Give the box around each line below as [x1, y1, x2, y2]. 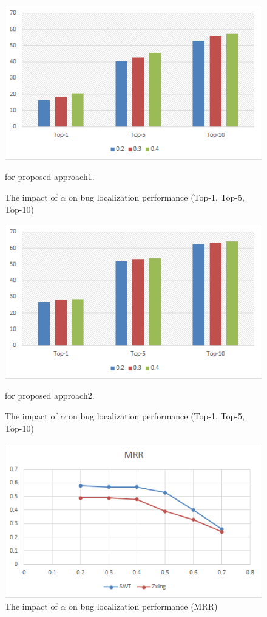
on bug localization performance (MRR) [69, 599, 218, 612]
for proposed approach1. [5, 170, 95, 183]
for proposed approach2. [5, 389, 95, 402]
